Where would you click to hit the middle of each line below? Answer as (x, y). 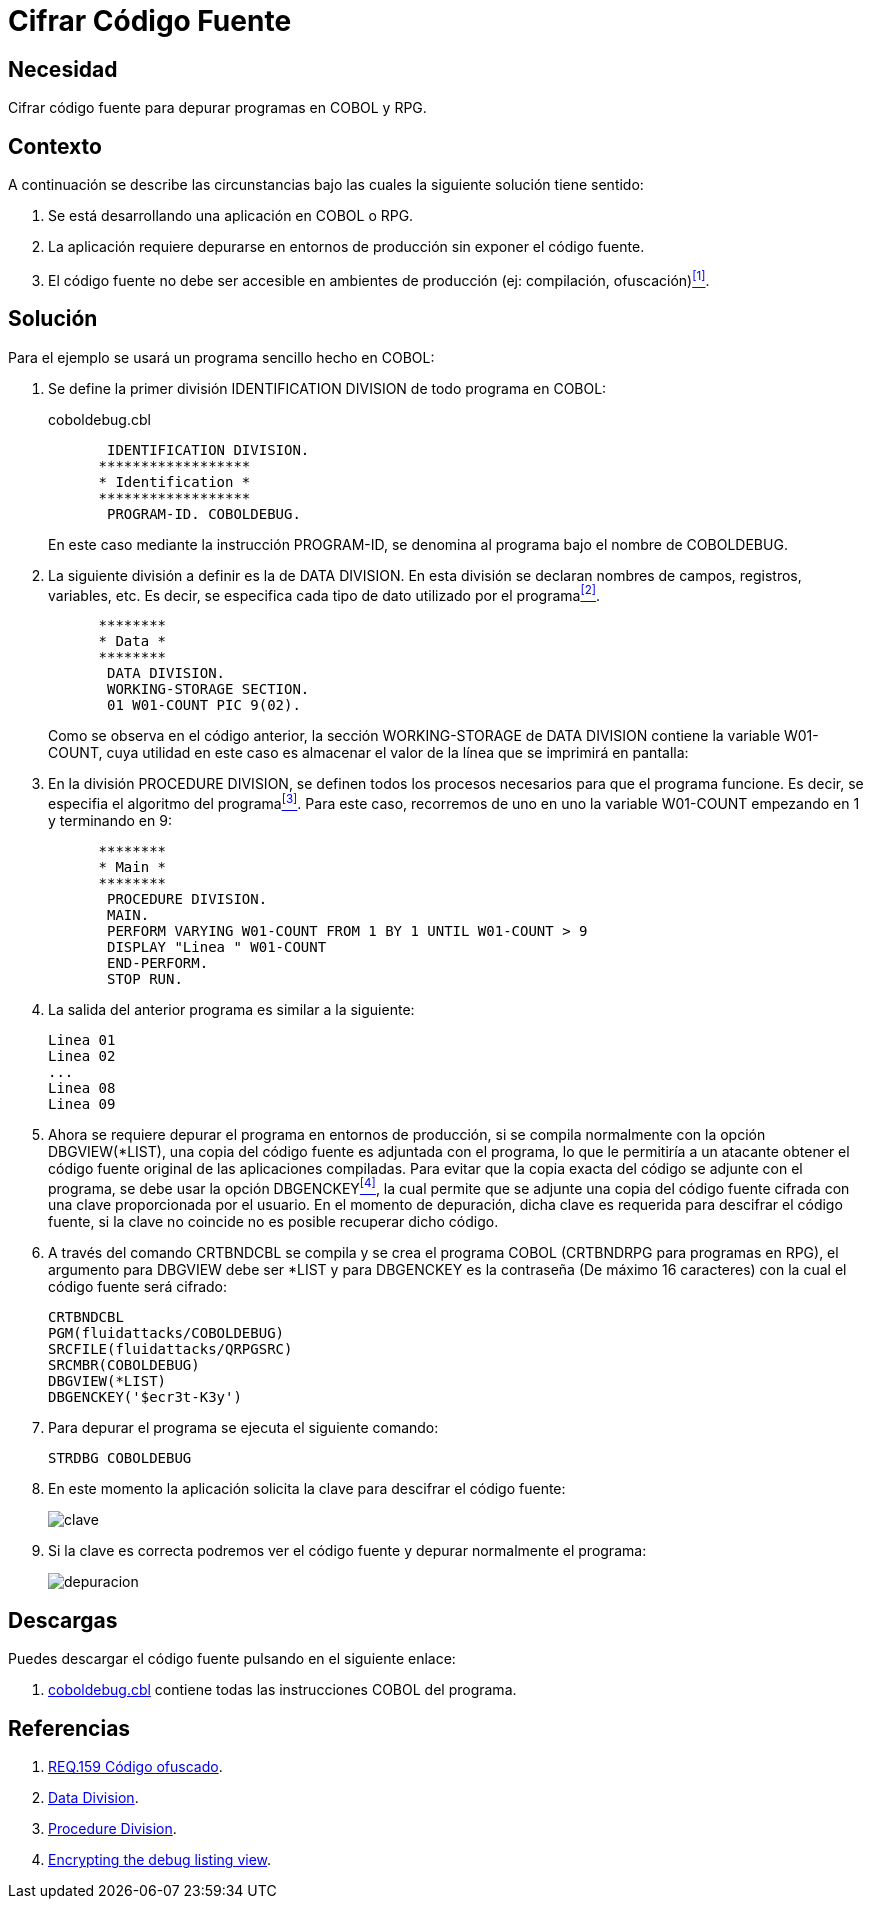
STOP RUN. (145, 978)
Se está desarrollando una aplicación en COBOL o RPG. (231, 216)
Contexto (55, 146)
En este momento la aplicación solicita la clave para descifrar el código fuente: (307, 1489)
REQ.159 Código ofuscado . (135, 1767)
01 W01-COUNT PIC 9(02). (204, 705)
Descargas (63, 1620)
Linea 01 (82, 1039)
